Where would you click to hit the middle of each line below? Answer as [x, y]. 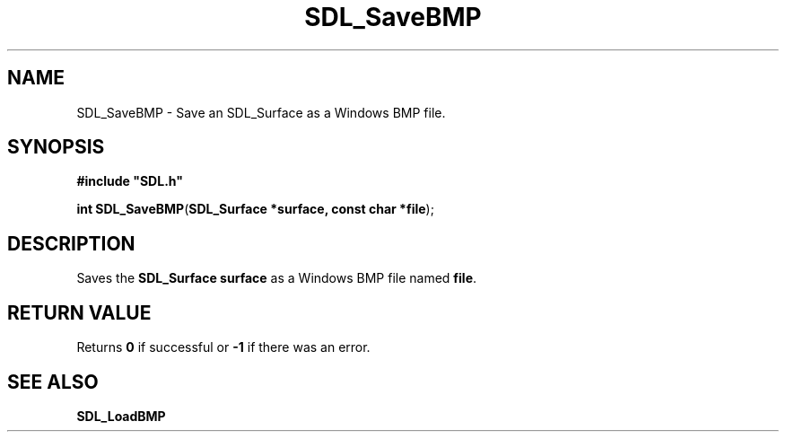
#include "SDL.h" [130, 181]
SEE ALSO [53, 382]
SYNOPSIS [56, 147]
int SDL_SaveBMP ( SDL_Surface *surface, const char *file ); [255, 209]
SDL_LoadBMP [121, 416]
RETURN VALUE [79, 312]
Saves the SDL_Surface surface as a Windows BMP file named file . [277, 278]
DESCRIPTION [71, 243]
